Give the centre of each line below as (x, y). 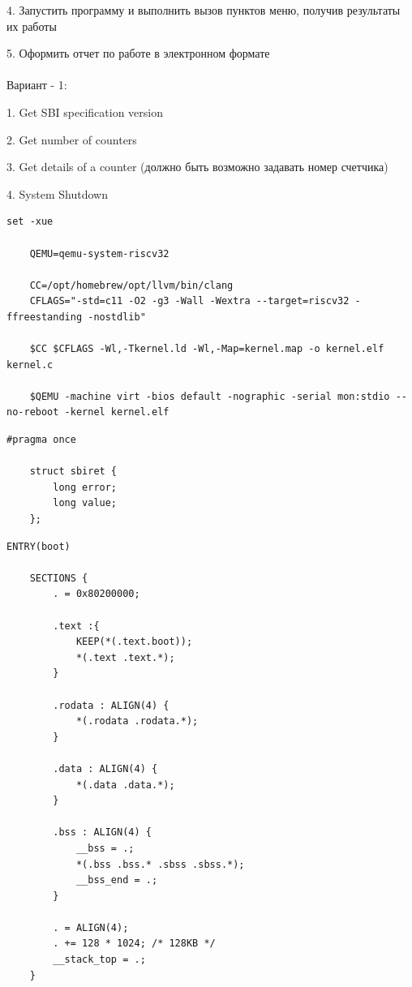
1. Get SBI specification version (85, 112)
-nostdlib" (117, 317)
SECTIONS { (59, 578)
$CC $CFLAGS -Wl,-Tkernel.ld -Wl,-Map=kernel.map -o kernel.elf (207, 349)
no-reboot (33, 412)
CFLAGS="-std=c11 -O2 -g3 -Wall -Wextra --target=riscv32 (189, 301)
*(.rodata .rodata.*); (137, 721)
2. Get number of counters (72, 139)
